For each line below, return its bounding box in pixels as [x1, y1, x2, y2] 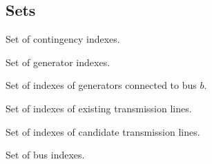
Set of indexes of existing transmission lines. [6, 101, 192, 115]
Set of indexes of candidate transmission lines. [6, 124, 200, 139]
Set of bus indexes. [6, 147, 85, 162]
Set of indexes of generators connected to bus [6, 78, 197, 92]
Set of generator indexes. [6, 54, 110, 69]
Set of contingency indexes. [6, 32, 120, 46]
